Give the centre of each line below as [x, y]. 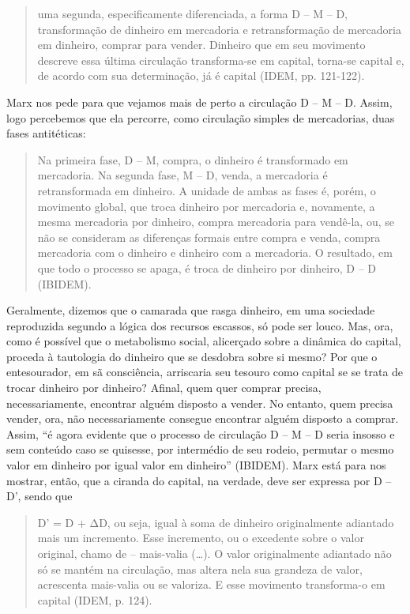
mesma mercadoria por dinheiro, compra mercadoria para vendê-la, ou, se [216, 222]
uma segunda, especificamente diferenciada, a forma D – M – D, [193, 13]
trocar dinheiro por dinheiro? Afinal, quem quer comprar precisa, [164, 388]
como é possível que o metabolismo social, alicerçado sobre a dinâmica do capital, [204, 341]
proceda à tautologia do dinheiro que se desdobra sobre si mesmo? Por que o [192, 356]
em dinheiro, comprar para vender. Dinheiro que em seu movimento [201, 45]
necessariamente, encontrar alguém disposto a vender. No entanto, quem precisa [200, 403]
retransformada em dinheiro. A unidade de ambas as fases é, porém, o [207, 190]
